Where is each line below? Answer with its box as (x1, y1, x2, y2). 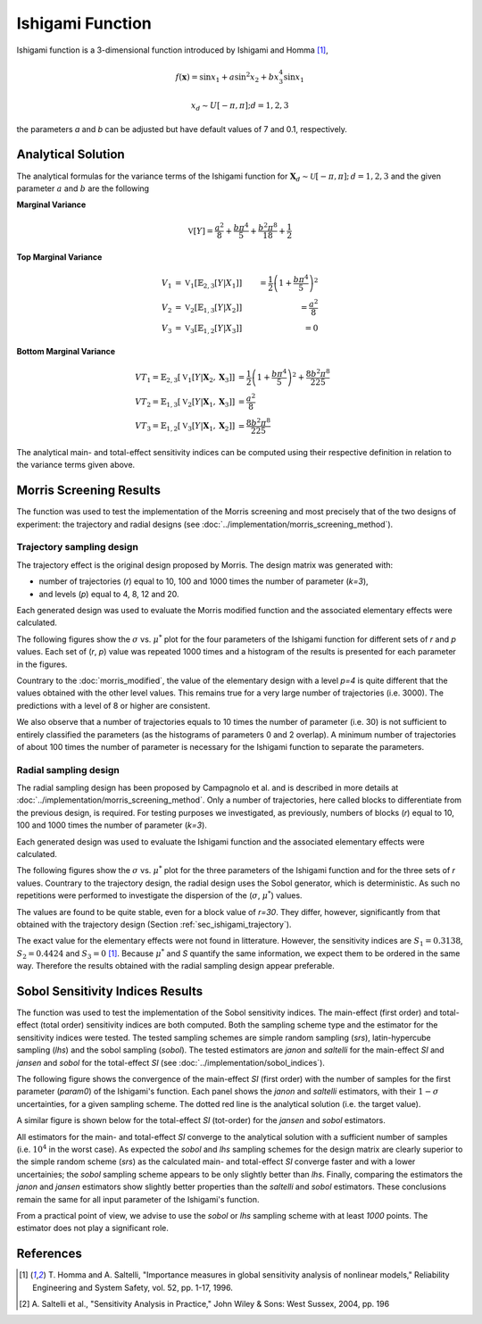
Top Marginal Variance (16, 252, 103, 262)
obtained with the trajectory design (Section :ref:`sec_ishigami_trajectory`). (16, 919, 292, 929)
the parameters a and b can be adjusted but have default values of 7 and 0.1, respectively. (16, 123, 348, 134)
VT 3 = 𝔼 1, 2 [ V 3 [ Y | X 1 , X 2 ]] (135, 421, 236, 433)
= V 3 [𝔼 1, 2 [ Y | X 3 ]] (174, 322, 243, 335)
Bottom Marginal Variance (16, 346, 116, 357)
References (16, 1246, 82, 1262)
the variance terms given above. (16, 460, 136, 470)
